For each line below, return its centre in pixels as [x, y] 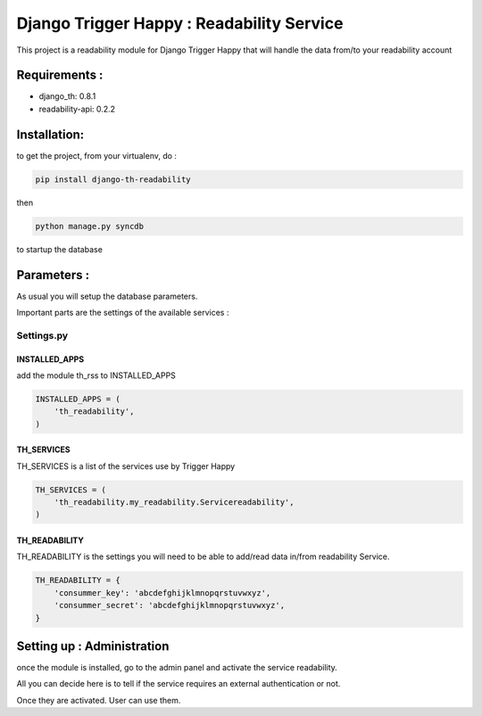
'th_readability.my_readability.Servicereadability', [174, 502]
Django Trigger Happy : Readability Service [180, 23]
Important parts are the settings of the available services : [123, 312]
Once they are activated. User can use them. [99, 700]
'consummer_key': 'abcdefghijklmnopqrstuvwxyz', [162, 593]
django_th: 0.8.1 [67, 96]
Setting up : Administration [93, 646]
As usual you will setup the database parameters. [107, 296]
